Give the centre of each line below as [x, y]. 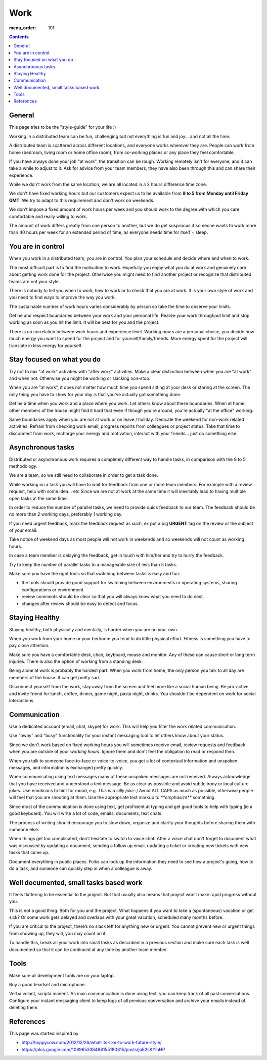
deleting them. [24, 1008]
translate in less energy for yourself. [46, 345]
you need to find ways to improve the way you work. [63, 298]
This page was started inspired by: [44, 1033]
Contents [19, 37]
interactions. [22, 701]
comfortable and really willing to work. [48, 216]
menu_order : [23, 28]
